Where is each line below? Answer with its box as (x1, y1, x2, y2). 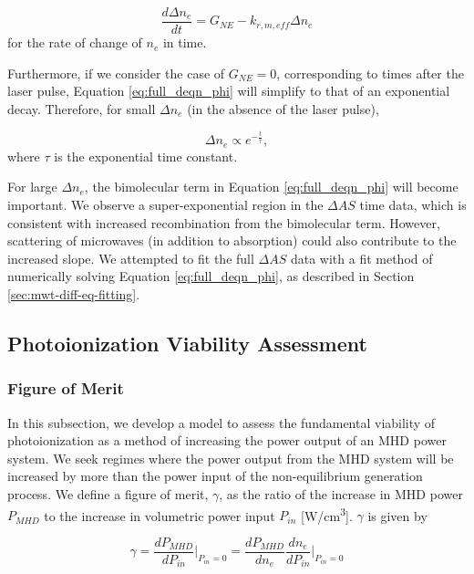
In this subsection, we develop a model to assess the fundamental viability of (7, 412, 436, 432)
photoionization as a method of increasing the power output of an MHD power (7, 431, 447, 450)
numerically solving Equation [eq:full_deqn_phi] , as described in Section (7, 266, 415, 286)
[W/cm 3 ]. (300, 503, 353, 525)
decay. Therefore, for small (7, 99, 156, 118)
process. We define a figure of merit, (7, 484, 209, 503)
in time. (162, 33, 207, 52)
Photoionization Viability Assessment (7, 329, 367, 357)
